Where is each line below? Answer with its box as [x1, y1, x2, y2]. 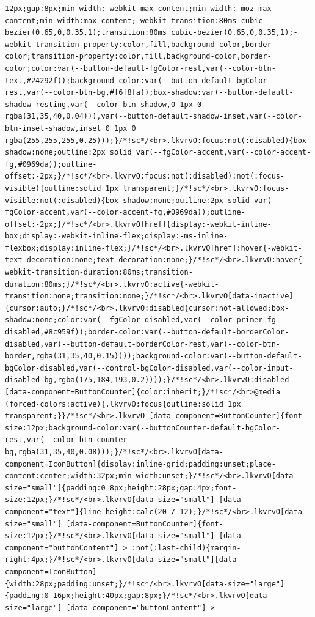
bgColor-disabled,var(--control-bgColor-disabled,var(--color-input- [5, 363, 294, 372]
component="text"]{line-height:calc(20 [5, 507, 167, 516]
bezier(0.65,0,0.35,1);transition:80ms [5, 28, 167, 37]
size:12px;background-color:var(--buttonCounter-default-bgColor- [5, 423, 281, 432]
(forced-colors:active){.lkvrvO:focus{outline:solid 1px [5, 399, 241, 408]
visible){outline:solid [5, 183, 101, 193]
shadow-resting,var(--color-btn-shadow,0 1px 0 [5, 100, 202, 109]
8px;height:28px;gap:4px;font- [109, 483, 237, 492]
